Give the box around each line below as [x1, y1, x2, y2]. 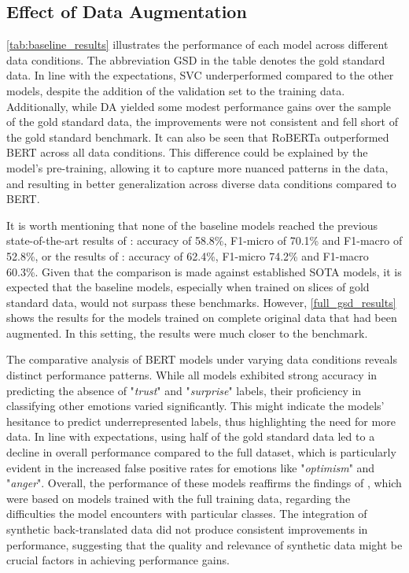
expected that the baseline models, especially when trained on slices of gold [6, 279, 370, 295]
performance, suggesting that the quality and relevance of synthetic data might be [6, 536, 403, 553]
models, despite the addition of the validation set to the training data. [6, 82, 345, 98]
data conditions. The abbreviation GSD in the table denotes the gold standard [6, 51, 385, 68]
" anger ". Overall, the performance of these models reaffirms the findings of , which [6, 475, 402, 491]
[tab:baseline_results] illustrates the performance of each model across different [6, 36, 389, 53]
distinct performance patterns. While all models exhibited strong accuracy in [6, 367, 378, 383]
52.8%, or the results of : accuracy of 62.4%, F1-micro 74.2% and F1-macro [6, 247, 369, 264]
